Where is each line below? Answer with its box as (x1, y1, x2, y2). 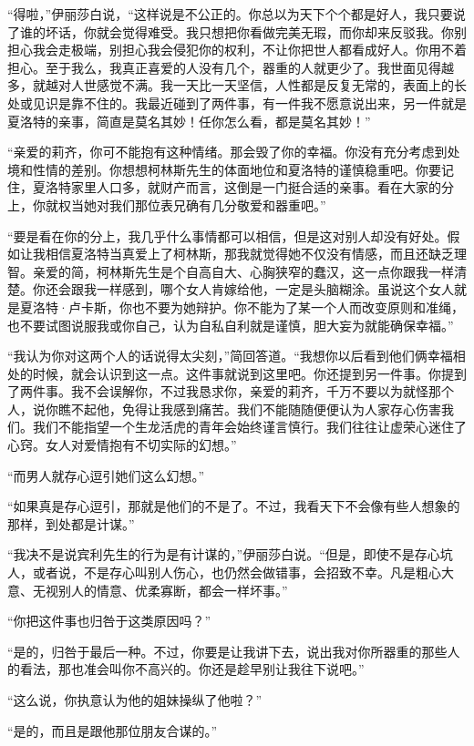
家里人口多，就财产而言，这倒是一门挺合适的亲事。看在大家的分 (70, 178, 454, 197)
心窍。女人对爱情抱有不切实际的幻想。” (7, 435, 237, 455)
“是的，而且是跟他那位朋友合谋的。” (7, 720, 218, 740)
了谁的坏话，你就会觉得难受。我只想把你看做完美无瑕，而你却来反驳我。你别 (7, 22, 467, 41)
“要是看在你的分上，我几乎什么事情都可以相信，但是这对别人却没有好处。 (7, 226, 448, 245)
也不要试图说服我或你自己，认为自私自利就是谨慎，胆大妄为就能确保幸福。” (7, 315, 454, 334)
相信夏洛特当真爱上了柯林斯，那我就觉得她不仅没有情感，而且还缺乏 (45, 244, 454, 263)
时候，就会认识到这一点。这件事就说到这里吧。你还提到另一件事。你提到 (32, 363, 467, 383)
